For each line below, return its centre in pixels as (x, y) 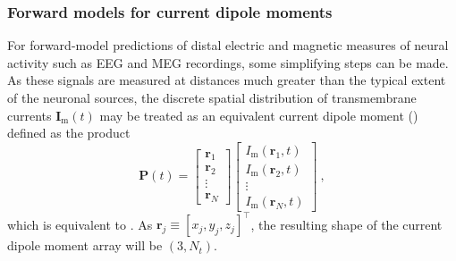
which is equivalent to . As (80, 224)
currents (30, 115)
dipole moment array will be (85, 245)
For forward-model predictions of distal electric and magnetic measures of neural (228, 45)
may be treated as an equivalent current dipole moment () (259, 115)
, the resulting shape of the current (346, 224)
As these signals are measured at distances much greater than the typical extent (227, 80)
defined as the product (69, 133)
